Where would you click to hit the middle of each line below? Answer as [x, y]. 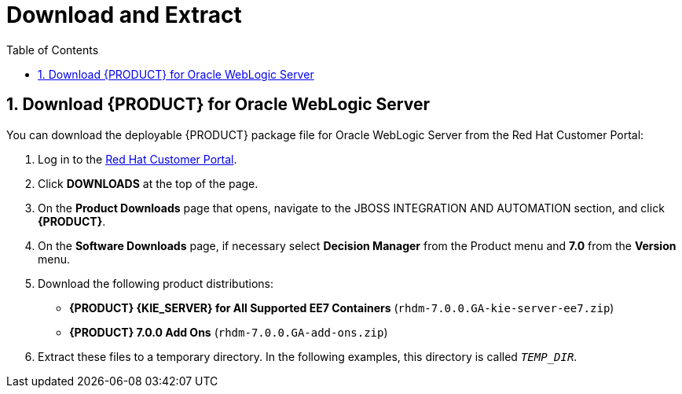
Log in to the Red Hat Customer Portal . [137, 159]
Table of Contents [53, 50]
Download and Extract [124, 15]
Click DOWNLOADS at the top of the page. [148, 183]
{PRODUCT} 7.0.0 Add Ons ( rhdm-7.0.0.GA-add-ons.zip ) [229, 332]
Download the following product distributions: [156, 283]
